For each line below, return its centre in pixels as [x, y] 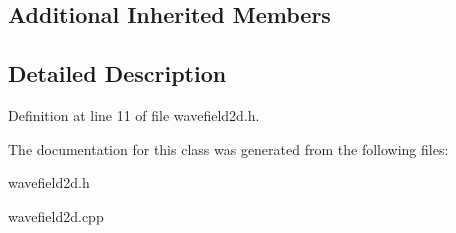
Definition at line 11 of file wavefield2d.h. [134, 114]
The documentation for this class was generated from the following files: [228, 148]
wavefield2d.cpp [56, 215]
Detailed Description [117, 73]
